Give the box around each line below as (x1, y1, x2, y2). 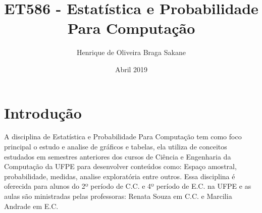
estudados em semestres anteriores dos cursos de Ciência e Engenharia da (4, 151, 231, 162)
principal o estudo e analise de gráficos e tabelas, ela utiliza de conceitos (4, 141, 227, 152)
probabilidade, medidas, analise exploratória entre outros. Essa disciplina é (4, 171, 235, 181)
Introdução (4, 102, 82, 123)
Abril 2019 (115, 64, 148, 74)
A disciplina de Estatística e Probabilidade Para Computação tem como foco (4, 131, 242, 142)
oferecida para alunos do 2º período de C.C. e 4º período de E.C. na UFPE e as (4, 181, 251, 191)
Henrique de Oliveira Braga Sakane (77, 47, 186, 58)
